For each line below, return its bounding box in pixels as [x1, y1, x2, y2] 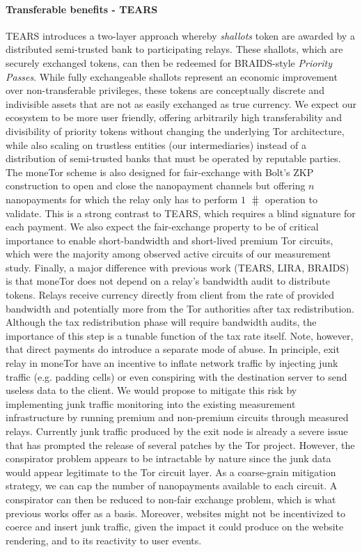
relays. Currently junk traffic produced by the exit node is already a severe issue [6, 424, 348, 439]
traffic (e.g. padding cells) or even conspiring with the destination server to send [6, 369, 347, 384]
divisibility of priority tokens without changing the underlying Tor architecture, [6, 123, 345, 138]
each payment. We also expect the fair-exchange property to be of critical [6, 219, 319, 234]
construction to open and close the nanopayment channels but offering [6, 178, 306, 193]
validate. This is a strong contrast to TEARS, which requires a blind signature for [6, 205, 356, 220]
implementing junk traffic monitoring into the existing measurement [6, 396, 296, 411]
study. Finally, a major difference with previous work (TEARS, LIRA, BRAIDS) [6, 260, 349, 274]
